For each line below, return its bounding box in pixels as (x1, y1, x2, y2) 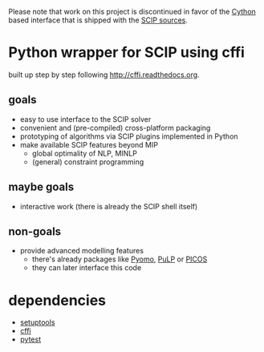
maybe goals (8, 180, 75, 194)
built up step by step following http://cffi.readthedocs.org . (8, 70, 200, 79)
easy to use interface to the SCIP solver (19, 114, 152, 123)
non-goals (8, 225, 62, 238)
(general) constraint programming (31, 156, 144, 167)
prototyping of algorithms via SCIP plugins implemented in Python (19, 131, 238, 141)
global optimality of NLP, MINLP (31, 148, 138, 158)
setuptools (19, 318, 55, 327)
